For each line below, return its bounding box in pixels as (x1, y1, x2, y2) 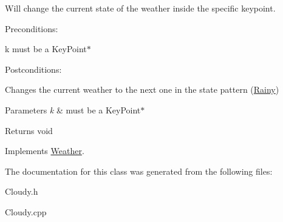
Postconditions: (5, 62, 62, 75)
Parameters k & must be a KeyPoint (5, 103, 141, 116)
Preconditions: (5, 22, 58, 35)
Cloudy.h (5, 185, 38, 198)
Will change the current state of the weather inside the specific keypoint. (5, 2, 276, 14)
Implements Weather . (5, 144, 84, 157)
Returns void (5, 124, 53, 136)
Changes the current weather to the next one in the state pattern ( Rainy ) (5, 83, 279, 96)
